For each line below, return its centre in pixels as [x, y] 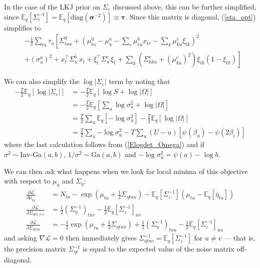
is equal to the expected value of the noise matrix [159, 249]
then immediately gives [101, 238]
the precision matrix [35, 249]
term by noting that [140, 81]
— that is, [240, 238]
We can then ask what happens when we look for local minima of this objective [126, 171]
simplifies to [23, 27]
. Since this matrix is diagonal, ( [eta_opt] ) [191, 16]
